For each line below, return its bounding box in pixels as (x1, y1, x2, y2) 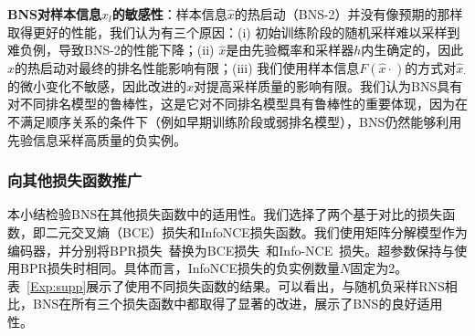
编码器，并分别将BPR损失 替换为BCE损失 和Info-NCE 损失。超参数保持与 (7, 240, 455, 259)
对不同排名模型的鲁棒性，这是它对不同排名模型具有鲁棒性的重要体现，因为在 (7, 94, 468, 113)
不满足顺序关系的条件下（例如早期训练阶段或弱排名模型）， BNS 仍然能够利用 (7, 111, 462, 131)
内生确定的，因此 (361, 40, 464, 59)
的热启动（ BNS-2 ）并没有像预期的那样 (234, 5, 463, 23)
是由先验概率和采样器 (226, 40, 354, 59)
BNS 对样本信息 (7, 5, 101, 23)
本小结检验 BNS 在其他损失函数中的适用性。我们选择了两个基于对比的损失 (7, 205, 443, 224)
